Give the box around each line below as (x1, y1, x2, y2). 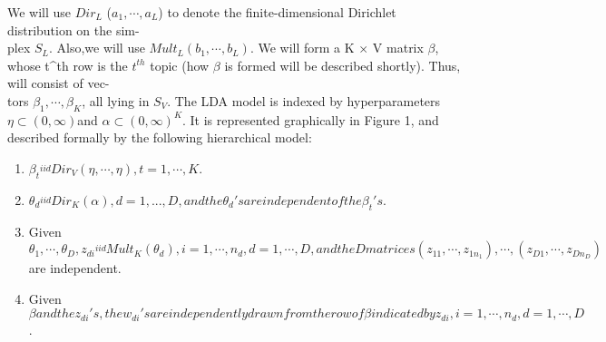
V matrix (372, 38, 424, 57)
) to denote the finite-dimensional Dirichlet (158, 3, 396, 21)
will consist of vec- (7, 73, 110, 93)
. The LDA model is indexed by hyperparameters (167, 91, 441, 110)
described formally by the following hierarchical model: (7, 128, 312, 147)
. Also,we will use (49, 38, 145, 57)
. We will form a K (249, 38, 355, 57)
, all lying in (82, 91, 150, 110)
